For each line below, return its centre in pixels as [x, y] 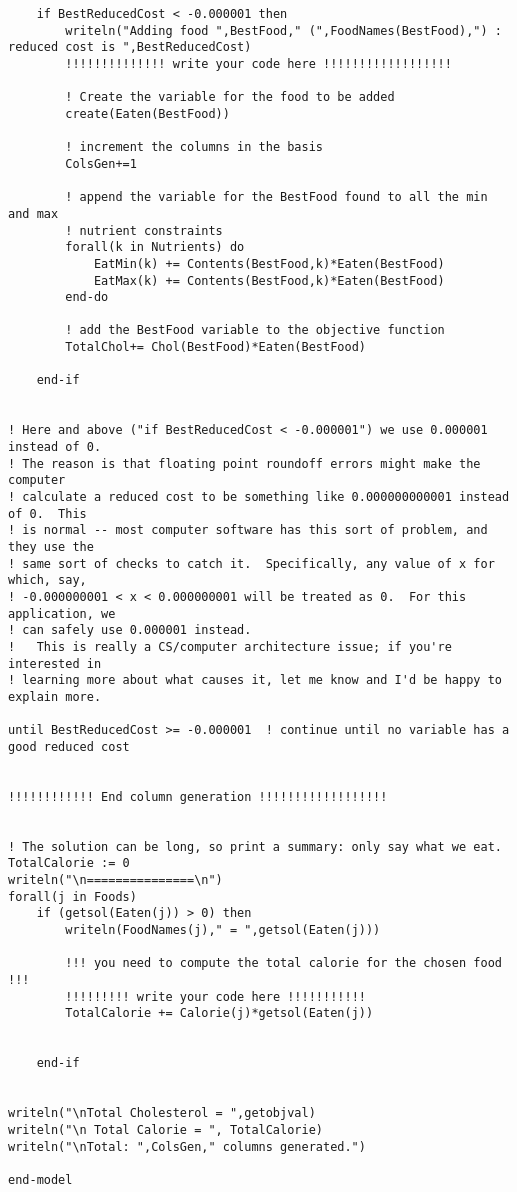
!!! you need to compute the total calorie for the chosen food [283, 963]
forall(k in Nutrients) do [155, 247]
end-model [40, 1179]
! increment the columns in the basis [194, 147]
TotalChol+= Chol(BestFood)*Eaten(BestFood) [215, 347]
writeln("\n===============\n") [115, 880]
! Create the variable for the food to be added [230, 97]
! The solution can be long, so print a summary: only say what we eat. [255, 846]
